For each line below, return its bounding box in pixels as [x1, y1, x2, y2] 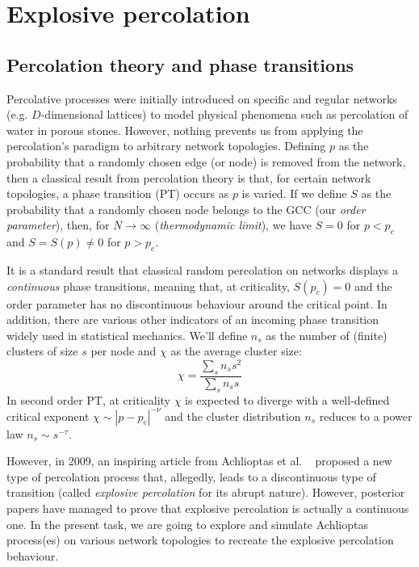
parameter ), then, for [6, 216, 110, 233]
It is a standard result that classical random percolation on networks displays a [6, 261, 398, 278]
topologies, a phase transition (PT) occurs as [6, 185, 229, 202]
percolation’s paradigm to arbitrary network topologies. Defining [6, 137, 326, 154]
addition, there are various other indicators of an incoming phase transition [6, 311, 379, 328]
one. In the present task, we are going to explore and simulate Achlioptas [6, 515, 368, 532]
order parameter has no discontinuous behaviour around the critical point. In [6, 295, 388, 312]
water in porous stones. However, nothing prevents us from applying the [6, 121, 363, 138]
